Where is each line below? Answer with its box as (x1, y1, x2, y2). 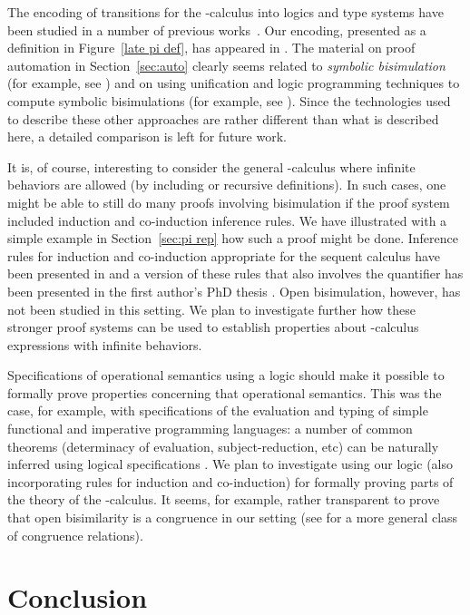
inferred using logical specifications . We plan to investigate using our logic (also (7, 454, 453, 473)
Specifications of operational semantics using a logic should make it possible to (7, 366, 445, 385)
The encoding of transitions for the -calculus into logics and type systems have (7, 3, 444, 21)
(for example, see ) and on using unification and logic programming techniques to (7, 73, 460, 93)
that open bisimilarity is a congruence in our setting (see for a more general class (7, 508, 458, 527)
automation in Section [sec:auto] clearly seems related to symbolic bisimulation (7, 55, 446, 74)
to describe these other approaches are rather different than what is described (7, 109, 439, 128)
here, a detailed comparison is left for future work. (7, 127, 287, 146)
